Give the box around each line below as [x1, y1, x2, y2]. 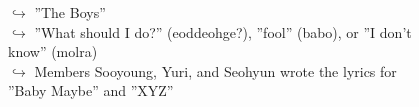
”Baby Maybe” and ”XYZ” [8, 80, 174, 101]
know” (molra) [8, 41, 98, 62]
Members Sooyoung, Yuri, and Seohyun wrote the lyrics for [34, 60, 397, 81]
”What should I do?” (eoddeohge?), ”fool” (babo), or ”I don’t [34, 21, 412, 42]
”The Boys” [34, 2, 106, 22]
